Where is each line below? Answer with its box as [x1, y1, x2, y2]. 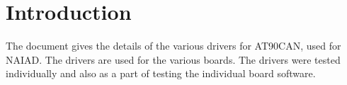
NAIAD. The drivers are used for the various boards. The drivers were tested [6, 52, 341, 67]
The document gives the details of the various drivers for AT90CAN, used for [6, 38, 341, 53]
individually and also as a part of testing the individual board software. [6, 66, 316, 81]
